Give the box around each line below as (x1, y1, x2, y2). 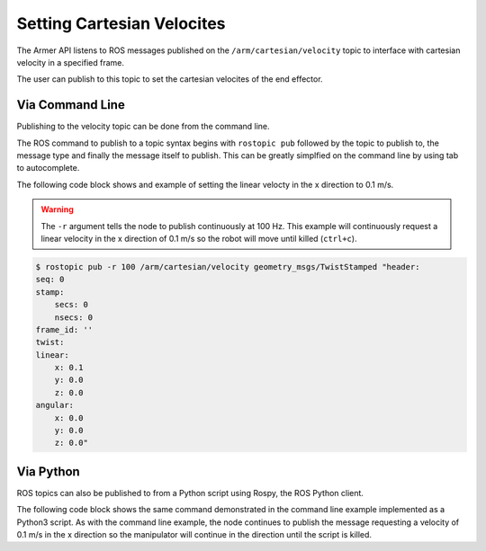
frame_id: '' (35, 324, 94, 334)
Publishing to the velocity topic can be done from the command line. (16, 121, 270, 132)
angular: (35, 400, 75, 411)
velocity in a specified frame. (16, 57, 125, 67)
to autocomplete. (16, 163, 80, 173)
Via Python (16, 464, 80, 479)
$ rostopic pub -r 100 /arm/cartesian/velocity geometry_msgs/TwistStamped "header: (35, 262, 420, 271)
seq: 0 (35, 274, 65, 285)
